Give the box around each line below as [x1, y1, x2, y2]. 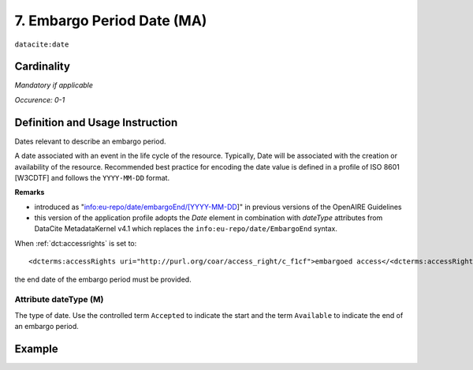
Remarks [14, 188, 45, 197]
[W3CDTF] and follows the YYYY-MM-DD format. [14, 173, 169, 182]
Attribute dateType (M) [14, 294, 104, 305]
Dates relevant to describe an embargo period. [14, 136, 166, 146]
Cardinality [14, 60, 71, 73]
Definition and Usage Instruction [14, 115, 178, 129]
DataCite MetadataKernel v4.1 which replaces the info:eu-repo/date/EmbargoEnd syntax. [34, 224, 338, 234]
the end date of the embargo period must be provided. [14, 275, 192, 284]
